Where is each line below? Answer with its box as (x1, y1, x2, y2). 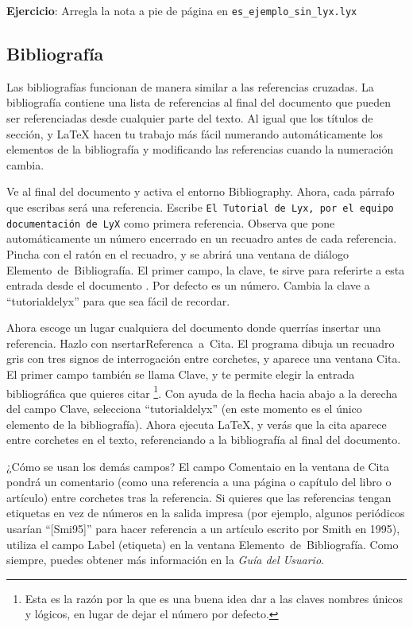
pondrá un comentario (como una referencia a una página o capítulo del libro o (6, 473, 392, 490)
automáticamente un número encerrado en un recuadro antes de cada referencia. (6, 230, 397, 247)
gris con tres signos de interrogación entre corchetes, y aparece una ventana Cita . (6, 350, 401, 367)
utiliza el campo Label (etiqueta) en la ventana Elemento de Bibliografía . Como (6, 535, 399, 552)
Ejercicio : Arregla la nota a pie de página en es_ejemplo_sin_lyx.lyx (6, 2, 357, 18)
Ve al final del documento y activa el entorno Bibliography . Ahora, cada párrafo (6, 183, 395, 200)
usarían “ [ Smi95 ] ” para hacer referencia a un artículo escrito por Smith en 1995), (6, 520, 400, 537)
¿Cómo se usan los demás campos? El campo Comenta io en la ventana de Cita (6, 458, 389, 474)
